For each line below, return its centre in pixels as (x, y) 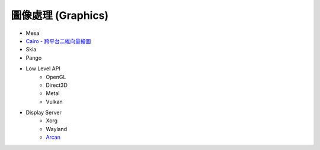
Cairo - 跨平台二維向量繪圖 (58, 41)
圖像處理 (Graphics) (60, 15)
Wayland (57, 129)
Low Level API (43, 69)
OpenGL (56, 77)
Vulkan (55, 102)
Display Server (44, 113)
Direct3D (57, 85)
